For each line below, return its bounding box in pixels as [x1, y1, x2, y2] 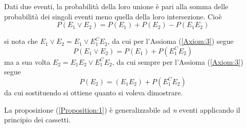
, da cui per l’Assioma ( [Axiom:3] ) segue [107, 36, 234, 46]
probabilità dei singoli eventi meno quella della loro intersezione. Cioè [4, 11, 222, 21]
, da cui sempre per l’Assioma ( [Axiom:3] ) [112, 56, 243, 67]
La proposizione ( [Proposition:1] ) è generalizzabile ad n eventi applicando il [4, 104, 240, 115]
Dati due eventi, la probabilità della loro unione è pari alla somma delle [4, 1, 229, 11]
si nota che [4, 36, 38, 46]
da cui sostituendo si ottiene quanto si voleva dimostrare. [4, 87, 183, 97]
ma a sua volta [4, 56, 51, 67]
